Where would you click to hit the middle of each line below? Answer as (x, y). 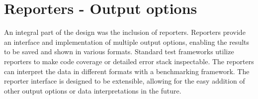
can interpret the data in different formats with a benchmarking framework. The (127, 71)
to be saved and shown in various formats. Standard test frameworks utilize (119, 51)
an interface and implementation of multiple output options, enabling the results (127, 42)
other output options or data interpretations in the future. (93, 90)
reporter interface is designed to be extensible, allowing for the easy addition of (125, 81)
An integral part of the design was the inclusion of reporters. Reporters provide (125, 32)
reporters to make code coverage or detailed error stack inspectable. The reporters (129, 61)
